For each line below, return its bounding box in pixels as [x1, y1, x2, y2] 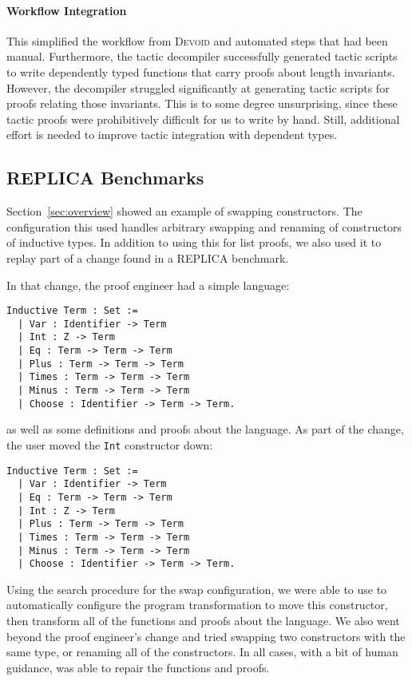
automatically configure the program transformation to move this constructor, [6, 596, 388, 613]
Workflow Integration [6, 2, 127, 18]
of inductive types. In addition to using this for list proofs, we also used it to [6, 234, 382, 251]
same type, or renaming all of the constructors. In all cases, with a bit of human [6, 643, 398, 660]
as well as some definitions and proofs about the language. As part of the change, [6, 421, 404, 438]
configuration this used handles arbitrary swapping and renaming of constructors [6, 218, 402, 235]
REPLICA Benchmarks [6, 165, 204, 190]
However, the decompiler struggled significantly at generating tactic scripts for [6, 79, 390, 96]
